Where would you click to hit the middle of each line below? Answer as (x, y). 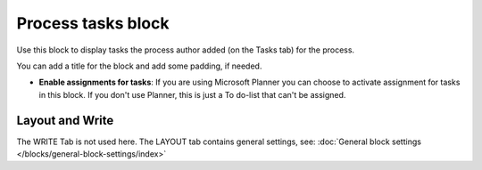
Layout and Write (65, 120)
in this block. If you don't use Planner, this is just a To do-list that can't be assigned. (192, 94)
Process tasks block (93, 23)
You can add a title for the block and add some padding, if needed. (139, 66)
